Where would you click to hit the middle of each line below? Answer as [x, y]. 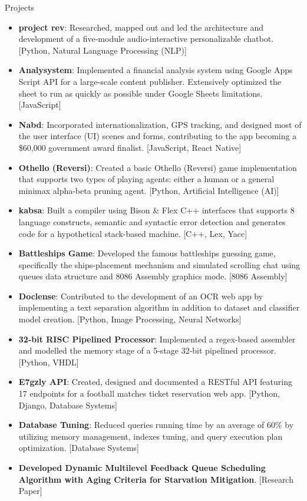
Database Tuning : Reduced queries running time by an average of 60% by [156, 425]
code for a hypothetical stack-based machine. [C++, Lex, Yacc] [133, 233]
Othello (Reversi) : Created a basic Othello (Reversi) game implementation [158, 167]
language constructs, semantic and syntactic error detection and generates [152, 221]
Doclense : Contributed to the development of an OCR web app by [141, 296]
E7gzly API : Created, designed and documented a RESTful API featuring [155, 382]
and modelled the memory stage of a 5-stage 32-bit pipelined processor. [147, 350]
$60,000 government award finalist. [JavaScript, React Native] [130, 147]
